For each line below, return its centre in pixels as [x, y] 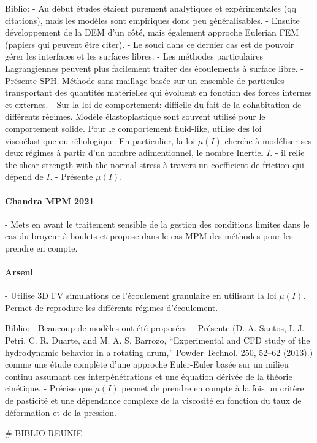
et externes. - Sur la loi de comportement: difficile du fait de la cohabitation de [153, 104]
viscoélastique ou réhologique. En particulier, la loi [100, 140]
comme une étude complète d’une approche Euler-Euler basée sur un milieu [147, 364]
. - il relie [287, 152]
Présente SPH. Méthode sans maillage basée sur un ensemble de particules [145, 80]
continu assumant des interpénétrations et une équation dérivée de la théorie [149, 376]
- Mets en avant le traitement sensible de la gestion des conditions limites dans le [157, 224]
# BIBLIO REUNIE [44, 433]
